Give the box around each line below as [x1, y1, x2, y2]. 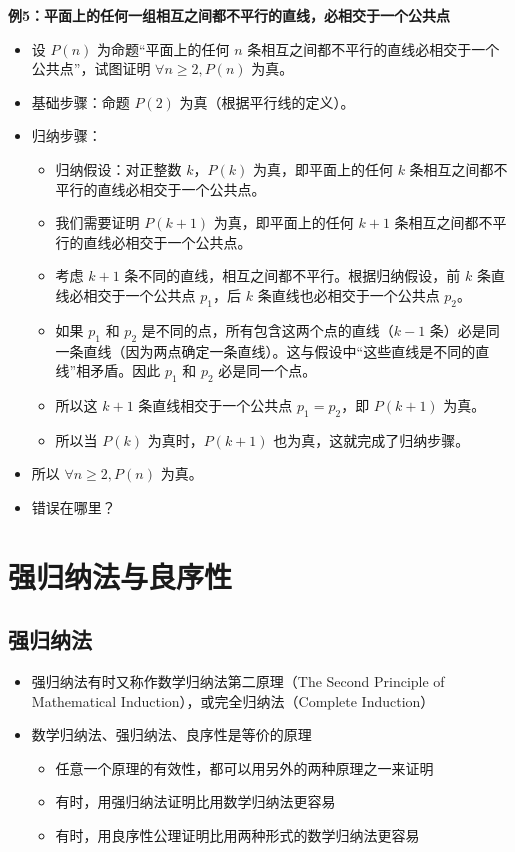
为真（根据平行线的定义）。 [179, 91, 355, 112]
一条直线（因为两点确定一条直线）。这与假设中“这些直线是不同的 [55, 340, 476, 361]
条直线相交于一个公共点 [138, 394, 293, 415]
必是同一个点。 [218, 360, 317, 381]
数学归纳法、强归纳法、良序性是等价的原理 [31, 724, 312, 745]
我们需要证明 [55, 212, 140, 233]
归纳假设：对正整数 [55, 158, 182, 179]
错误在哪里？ [31, 496, 116, 517]
